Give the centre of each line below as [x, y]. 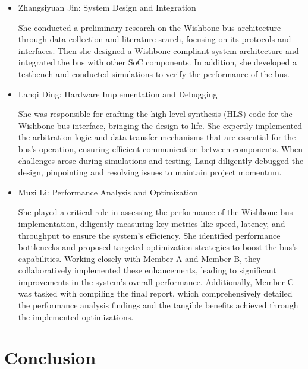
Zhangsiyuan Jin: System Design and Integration [107, 7]
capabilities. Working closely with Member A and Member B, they [139, 258]
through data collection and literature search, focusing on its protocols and [155, 39]
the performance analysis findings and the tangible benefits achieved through [158, 305]
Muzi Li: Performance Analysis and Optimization [108, 192]
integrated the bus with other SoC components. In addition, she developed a [157, 62]
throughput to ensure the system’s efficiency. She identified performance [149, 235]
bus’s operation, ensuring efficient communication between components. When [161, 148]
